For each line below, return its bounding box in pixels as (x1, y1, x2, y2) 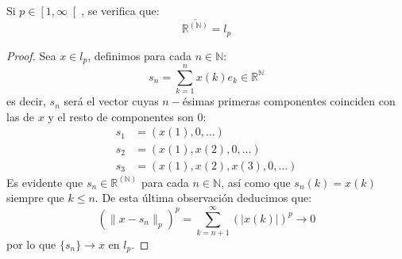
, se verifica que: (81, 2, 160, 18)
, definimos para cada (87, 47, 192, 63)
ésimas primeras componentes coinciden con (182, 93, 396, 109)
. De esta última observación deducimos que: (95, 189, 312, 206)
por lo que (6, 235, 56, 252)
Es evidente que (6, 173, 83, 190)
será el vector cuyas (64, 93, 159, 109)
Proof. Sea (6, 47, 56, 63)
